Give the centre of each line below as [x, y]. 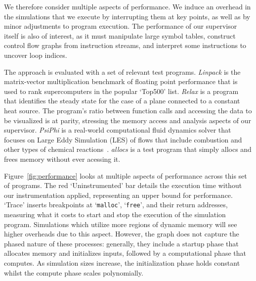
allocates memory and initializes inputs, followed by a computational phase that [125, 253]
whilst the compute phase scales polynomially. [74, 272]
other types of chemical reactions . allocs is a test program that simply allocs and [128, 149]
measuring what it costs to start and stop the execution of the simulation [115, 214]
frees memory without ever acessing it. [62, 159]
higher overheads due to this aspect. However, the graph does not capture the [122, 234]
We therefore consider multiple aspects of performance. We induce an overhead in [128, 6]
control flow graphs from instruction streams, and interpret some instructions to [125, 45]
